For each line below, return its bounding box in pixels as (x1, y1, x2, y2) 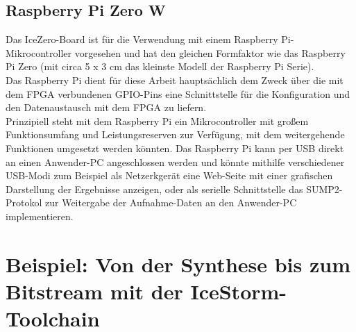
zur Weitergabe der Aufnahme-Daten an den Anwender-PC (45, 195, 297, 210)
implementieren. (6, 208, 74, 223)
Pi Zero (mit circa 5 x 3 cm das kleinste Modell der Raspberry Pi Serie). (6, 59, 314, 74)
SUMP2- (306, 181, 343, 196)
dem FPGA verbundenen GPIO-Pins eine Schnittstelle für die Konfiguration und (6, 86, 350, 101)
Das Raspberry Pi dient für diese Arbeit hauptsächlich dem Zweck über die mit (6, 72, 344, 87)
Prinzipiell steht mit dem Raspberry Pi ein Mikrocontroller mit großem (6, 113, 309, 128)
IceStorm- (190, 276, 287, 305)
